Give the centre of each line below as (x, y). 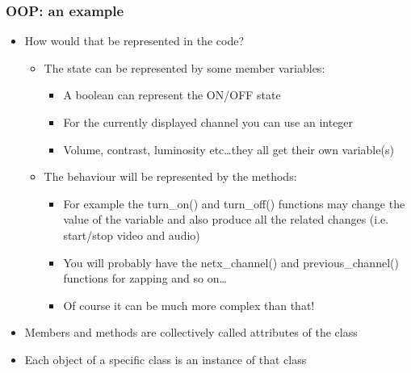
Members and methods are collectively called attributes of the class (191, 332)
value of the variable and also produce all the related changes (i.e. (226, 219)
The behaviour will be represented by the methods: (170, 176)
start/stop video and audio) (132, 235)
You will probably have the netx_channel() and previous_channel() (231, 262)
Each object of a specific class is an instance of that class (166, 359)
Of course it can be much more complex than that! (189, 305)
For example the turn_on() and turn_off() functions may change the (234, 203)
